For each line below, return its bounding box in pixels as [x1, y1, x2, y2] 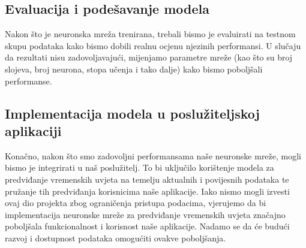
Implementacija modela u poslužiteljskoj [5, 104, 260, 122]
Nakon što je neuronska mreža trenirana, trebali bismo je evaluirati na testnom [5, 28, 296, 40]
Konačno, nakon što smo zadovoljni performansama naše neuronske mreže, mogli [5, 149, 302, 162]
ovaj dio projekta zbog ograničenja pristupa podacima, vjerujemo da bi [5, 196, 266, 209]
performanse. [5, 74, 52, 87]
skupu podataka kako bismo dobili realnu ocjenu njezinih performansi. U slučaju [5, 39, 301, 52]
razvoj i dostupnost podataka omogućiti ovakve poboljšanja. [5, 231, 226, 244]
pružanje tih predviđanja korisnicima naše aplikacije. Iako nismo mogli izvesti [5, 185, 290, 197]
